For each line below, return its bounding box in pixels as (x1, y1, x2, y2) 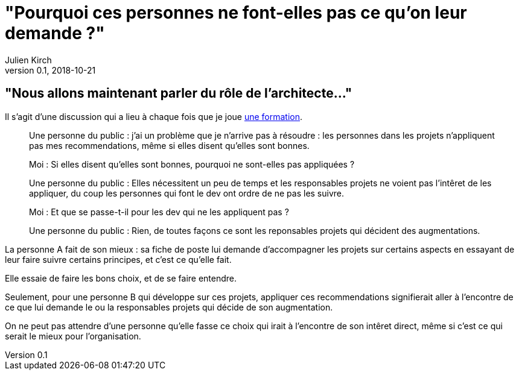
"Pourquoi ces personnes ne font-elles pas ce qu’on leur (5, 2, 467, 23)
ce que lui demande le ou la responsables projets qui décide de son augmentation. (5, 301, 333, 312)
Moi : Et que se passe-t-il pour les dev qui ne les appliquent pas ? (29, 206, 289, 217)
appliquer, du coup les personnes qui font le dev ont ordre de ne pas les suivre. (29, 187, 345, 198)
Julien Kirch (5, 54, 52, 65)
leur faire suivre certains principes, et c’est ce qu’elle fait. (5, 254, 232, 265)
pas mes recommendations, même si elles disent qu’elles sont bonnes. (29, 140, 310, 151)
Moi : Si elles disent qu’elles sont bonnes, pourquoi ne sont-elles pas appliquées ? (29, 159, 355, 169)
